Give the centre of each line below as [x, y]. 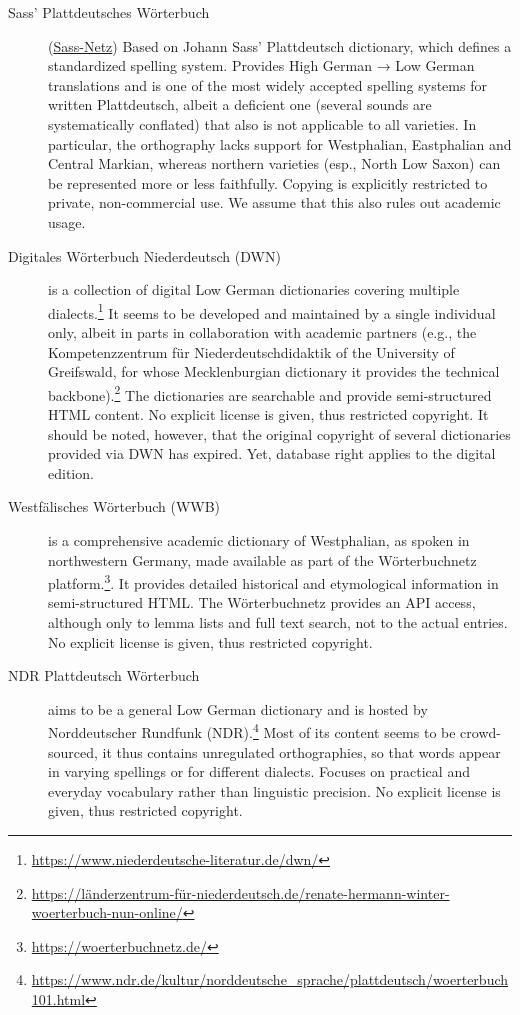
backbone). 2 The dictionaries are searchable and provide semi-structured [270, 393]
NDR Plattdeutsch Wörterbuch [104, 675]
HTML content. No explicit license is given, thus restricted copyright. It [268, 414]
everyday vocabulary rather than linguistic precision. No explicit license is [274, 790]
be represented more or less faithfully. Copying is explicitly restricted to [268, 182]
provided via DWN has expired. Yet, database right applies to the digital [272, 453]
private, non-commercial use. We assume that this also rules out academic [274, 202]
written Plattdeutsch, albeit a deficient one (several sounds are [240, 104]
